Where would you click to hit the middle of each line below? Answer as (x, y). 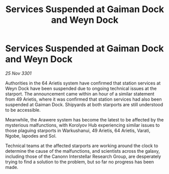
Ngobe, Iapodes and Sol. (31, 136)
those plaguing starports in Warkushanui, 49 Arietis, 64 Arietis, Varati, (78, 130)
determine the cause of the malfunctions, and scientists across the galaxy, (82, 151)
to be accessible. (23, 110)
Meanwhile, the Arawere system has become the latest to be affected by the (84, 119)
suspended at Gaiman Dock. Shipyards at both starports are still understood (84, 104)
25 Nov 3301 (18, 73)
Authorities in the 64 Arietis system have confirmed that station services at (83, 83)
